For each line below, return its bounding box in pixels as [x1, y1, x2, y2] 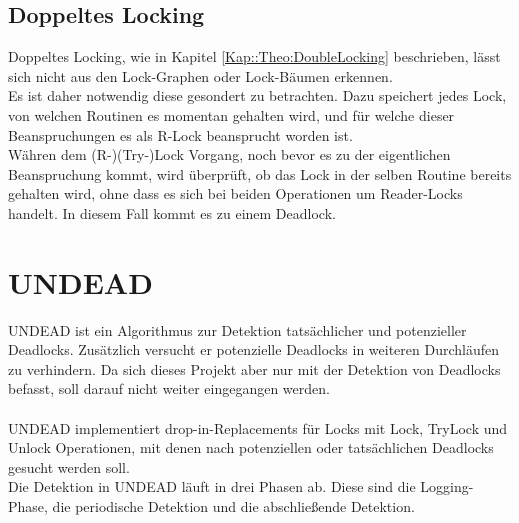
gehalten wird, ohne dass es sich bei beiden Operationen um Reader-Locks [8, 183, 463, 204]
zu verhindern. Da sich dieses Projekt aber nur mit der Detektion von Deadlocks [8, 358, 501, 379]
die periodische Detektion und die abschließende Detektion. [52, 496, 415, 517]
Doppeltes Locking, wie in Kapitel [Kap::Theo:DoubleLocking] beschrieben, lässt [8, 46, 501, 67]
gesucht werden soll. [8, 456, 130, 477]
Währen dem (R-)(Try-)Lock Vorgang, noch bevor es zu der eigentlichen [8, 144, 451, 165]
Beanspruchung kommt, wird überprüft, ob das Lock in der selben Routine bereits [8, 163, 512, 184]
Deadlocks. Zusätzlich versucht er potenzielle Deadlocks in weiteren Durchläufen [8, 339, 500, 360]
